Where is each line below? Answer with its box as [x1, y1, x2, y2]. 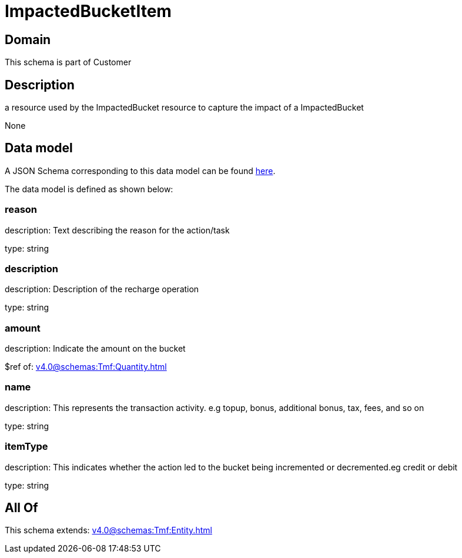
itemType [5, 440, 48, 453]
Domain [5, 32, 51, 47]
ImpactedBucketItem [5, 1, 172, 21]
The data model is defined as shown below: [5, 183, 173, 194]
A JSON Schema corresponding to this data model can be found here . [5, 165, 276, 176]
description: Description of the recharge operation [5, 284, 199, 295]
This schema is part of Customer [5, 57, 132, 68]
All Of [5, 500, 38, 516]
